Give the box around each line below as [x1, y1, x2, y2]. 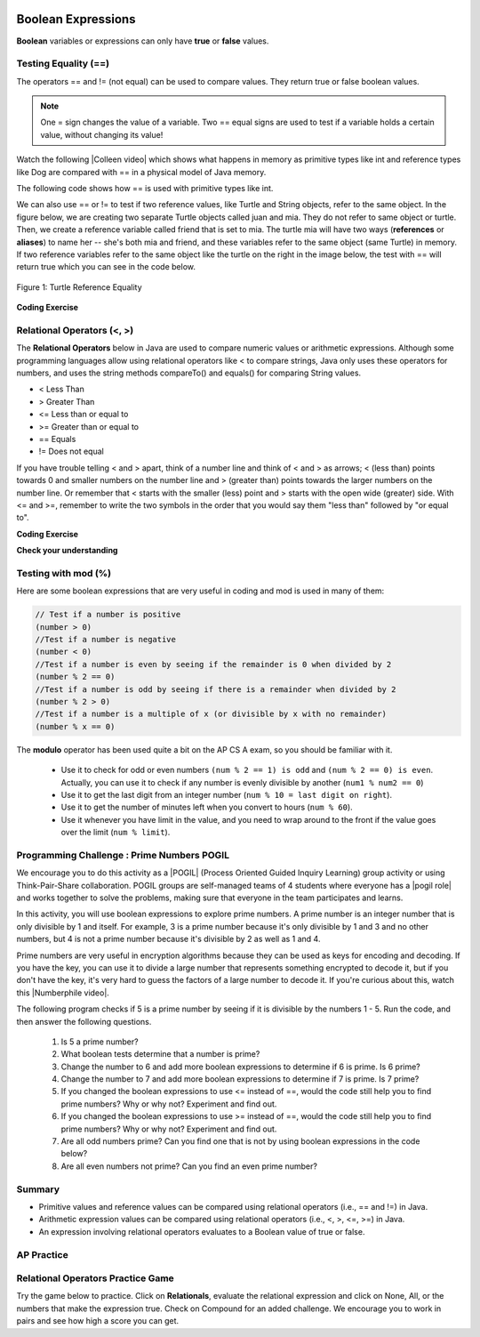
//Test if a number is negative [35, 634, 177, 645]
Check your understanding [16, 545, 118, 556]
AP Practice [16, 1248, 68, 1260]
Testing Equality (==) [16, 58, 110, 70]
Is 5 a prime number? [60, 1036, 139, 1047]
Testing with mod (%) [16, 567, 111, 579]
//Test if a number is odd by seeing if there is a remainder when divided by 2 [35, 684, 396, 694]
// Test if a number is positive [35, 609, 181, 620]
